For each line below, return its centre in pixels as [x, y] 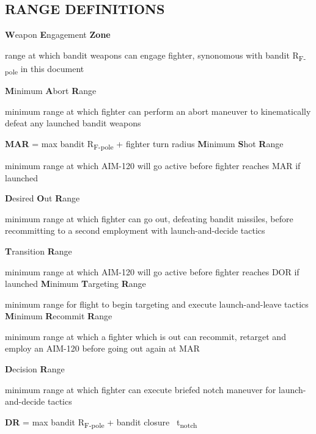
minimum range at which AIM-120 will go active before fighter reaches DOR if [152, 271]
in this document [52, 68]
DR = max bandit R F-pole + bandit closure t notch [101, 422]
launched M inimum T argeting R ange [75, 284]
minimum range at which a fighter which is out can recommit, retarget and [145, 336]
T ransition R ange [39, 251]
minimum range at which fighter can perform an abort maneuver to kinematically [158, 111]
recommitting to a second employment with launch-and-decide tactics [135, 230]
